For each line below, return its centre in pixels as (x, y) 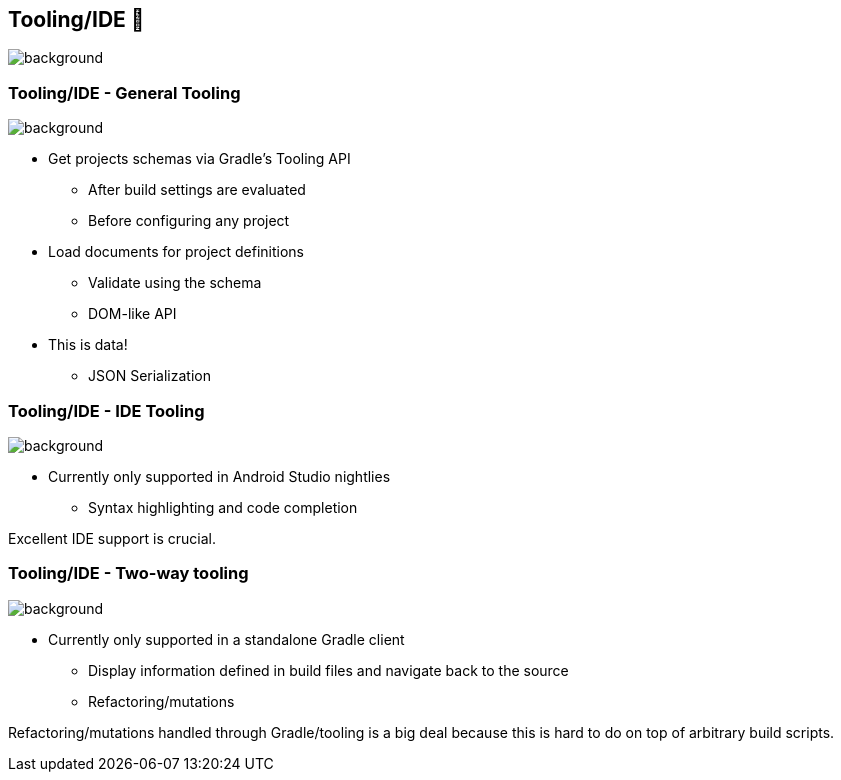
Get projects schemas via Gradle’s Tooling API (199, 159)
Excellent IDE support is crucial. (112, 538)
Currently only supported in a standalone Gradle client (226, 639)
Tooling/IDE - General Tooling (124, 92)
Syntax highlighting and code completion (223, 507)
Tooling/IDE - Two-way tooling (128, 573)
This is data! (88, 345)
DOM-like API (132, 314)
